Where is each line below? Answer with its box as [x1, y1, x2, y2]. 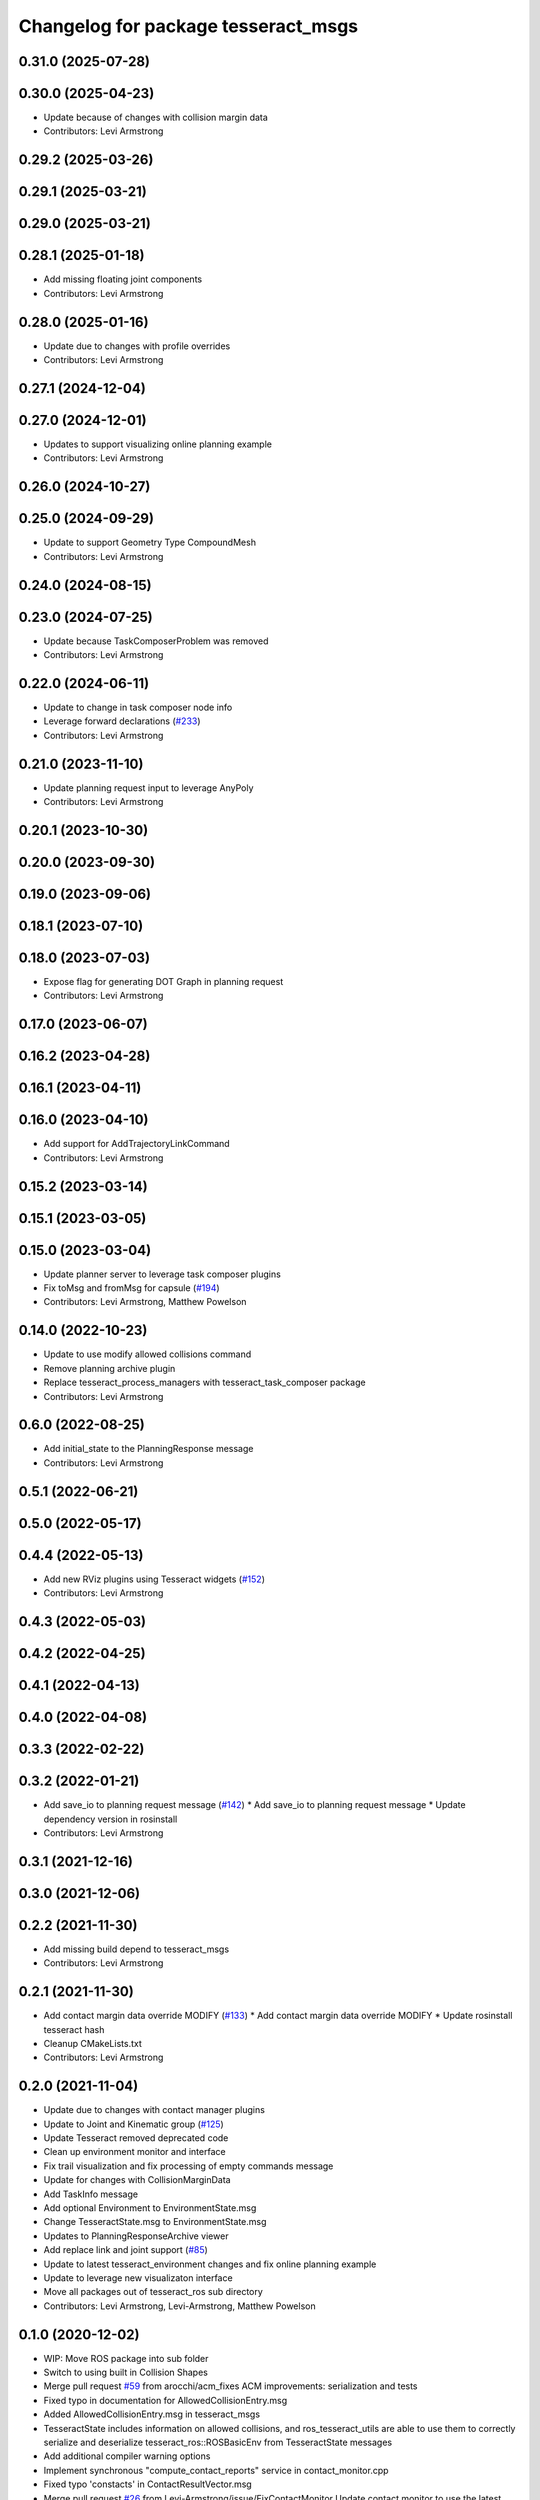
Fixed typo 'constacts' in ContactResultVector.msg [43, 2478, 252, 2490]
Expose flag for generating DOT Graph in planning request [43, 976, 284, 987]
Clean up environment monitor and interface [43, 2146, 226, 2158]
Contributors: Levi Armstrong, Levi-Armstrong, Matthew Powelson [43, 2300, 316, 2312]
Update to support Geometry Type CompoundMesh [43, 536, 257, 549]
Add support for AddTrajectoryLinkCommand [43, 1138, 230, 1150]
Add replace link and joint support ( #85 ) [43, 2244, 209, 2256]
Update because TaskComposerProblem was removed [43, 635, 269, 647]
